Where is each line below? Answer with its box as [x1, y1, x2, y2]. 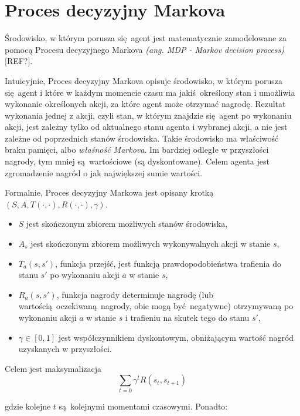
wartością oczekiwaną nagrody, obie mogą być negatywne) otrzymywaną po [18, 300, 294, 312]
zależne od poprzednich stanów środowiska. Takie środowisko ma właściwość [5, 132, 279, 144]
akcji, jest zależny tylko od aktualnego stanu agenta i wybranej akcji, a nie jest [5, 120, 288, 133]
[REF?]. [5, 55, 33, 67]
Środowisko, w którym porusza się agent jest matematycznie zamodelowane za [5, 32, 287, 44]
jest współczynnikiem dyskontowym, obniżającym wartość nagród [58, 331, 294, 343]
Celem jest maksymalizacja [5, 362, 102, 374]
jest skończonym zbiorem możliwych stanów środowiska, [26, 217, 228, 230]
